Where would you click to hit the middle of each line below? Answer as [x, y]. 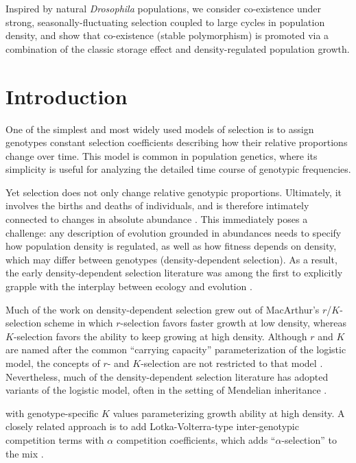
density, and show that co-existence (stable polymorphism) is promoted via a [167, 35]
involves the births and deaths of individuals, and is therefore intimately [157, 205]
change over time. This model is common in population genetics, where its [162, 155]
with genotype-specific [52, 413]
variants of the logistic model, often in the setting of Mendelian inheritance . [166, 390]
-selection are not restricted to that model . [232, 363]
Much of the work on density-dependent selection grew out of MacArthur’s [163, 309]
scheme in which [79, 323]
